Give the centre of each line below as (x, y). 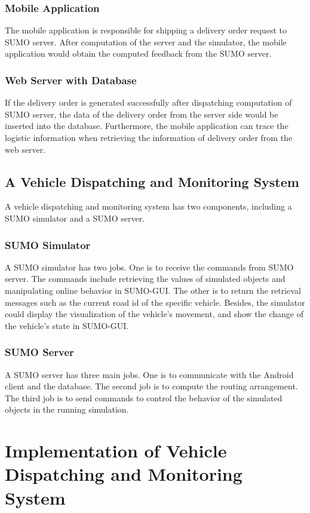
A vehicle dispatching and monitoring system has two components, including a (148, 206)
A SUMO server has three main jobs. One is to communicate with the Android (149, 374)
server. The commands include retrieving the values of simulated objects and (145, 279)
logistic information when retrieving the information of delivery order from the (149, 137)
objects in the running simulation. (67, 409)
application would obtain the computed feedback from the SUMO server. (138, 53)
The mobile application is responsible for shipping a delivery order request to (146, 30)
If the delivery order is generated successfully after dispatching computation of (148, 102)
